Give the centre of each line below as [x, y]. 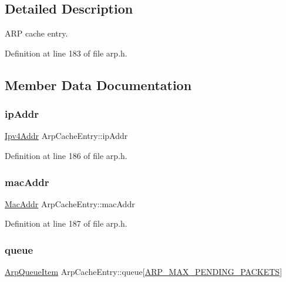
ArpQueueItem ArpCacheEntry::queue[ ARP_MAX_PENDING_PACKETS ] [144, 272]
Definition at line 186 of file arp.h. [66, 155]
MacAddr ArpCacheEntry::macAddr [70, 203]
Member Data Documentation [98, 84]
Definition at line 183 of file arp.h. [66, 53]
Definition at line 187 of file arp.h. [66, 223]
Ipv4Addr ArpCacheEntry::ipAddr [66, 136]
